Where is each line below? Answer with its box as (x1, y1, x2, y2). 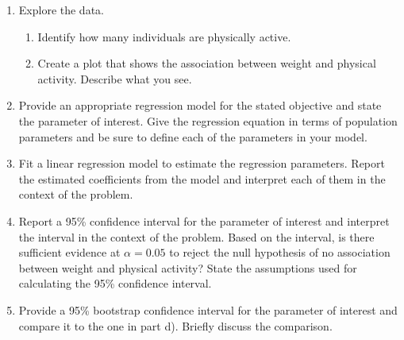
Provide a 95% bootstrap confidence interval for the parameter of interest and (18, 301, 398, 318)
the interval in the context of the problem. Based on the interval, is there (18, 228, 375, 245)
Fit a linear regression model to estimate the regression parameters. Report (18, 155, 385, 172)
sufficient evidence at (18, 244, 121, 261)
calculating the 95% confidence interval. (18, 275, 212, 292)
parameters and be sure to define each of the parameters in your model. (18, 128, 367, 145)
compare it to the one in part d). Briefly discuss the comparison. (18, 317, 333, 334)
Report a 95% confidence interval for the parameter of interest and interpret (18, 212, 390, 229)
